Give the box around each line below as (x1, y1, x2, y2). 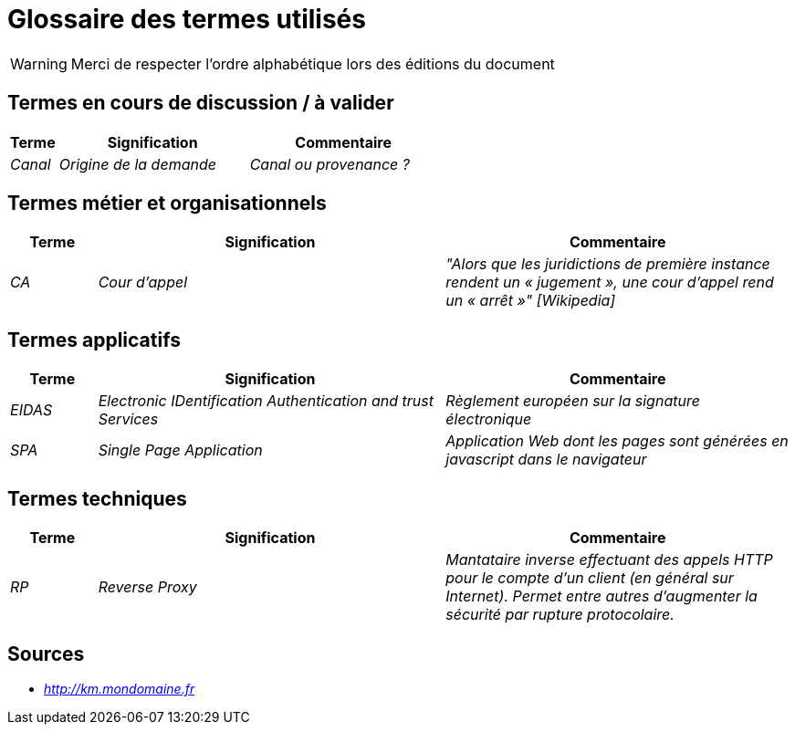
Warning (10, 54, 68, 73)
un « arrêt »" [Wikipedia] (445, 291, 616, 310)
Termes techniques (7, 486, 187, 510)
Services (98, 410, 159, 429)
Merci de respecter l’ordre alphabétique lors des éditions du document (70, 54, 555, 73)
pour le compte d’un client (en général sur (445, 569, 734, 588)
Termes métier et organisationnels (7, 192, 327, 215)
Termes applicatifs (7, 328, 181, 351)
